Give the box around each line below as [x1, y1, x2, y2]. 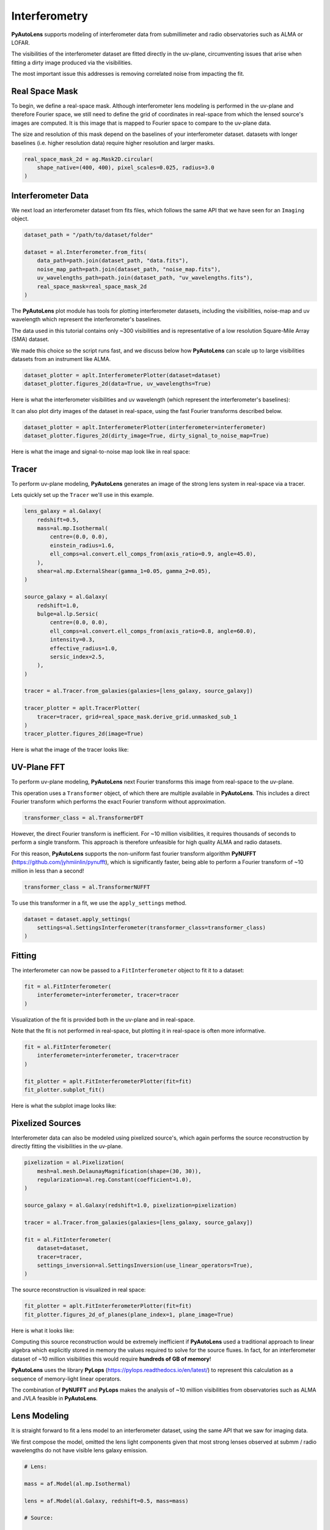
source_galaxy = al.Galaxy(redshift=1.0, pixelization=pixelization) [24, 1202, 237, 1209]
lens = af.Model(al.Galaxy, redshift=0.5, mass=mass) [24, 1497, 189, 1504]
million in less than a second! [11, 867, 84, 875]
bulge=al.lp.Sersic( [37, 610, 99, 618]
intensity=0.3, [50, 636, 96, 643]
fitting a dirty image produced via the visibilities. [11, 59, 133, 66]
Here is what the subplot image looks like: [11, 1102, 117, 1109]
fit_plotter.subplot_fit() [24, 1086, 105, 1093]
